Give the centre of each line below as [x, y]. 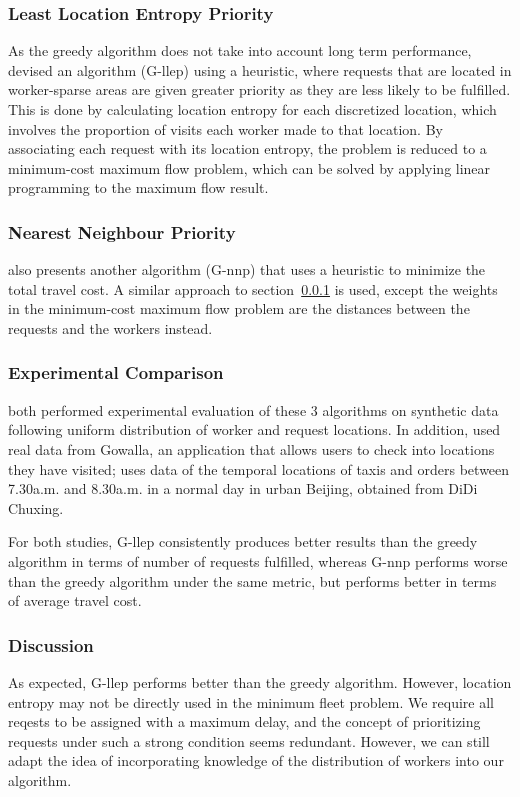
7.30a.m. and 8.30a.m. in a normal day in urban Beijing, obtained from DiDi [243, 488]
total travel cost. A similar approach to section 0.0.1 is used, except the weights [253, 288]
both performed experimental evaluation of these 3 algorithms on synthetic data [253, 409]
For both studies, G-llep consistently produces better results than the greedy [243, 541]
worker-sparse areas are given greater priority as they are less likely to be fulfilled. [259, 89]
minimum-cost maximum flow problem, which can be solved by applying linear [249, 167]
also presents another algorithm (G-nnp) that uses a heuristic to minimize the [247, 269]
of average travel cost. [75, 600]
